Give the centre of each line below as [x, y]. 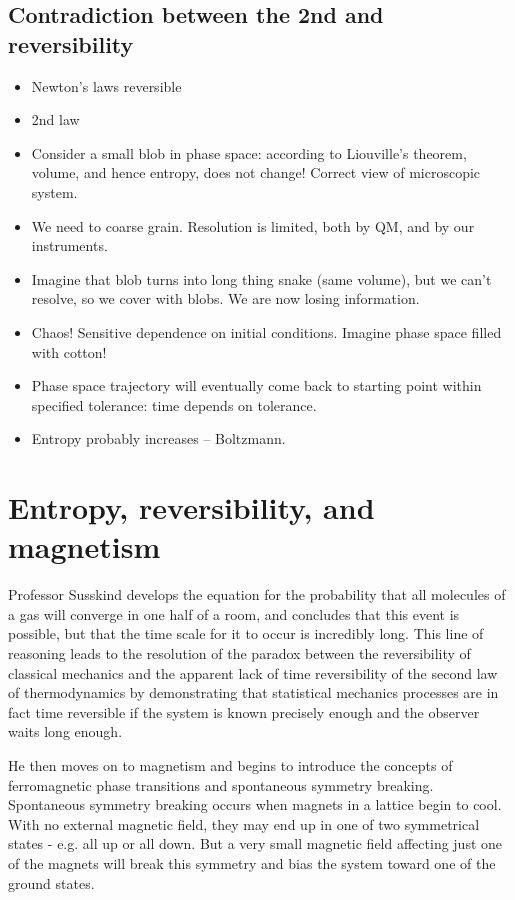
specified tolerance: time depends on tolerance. [174, 404]
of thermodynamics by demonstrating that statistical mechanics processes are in [253, 692]
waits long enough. [65, 731]
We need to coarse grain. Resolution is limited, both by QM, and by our [253, 225]
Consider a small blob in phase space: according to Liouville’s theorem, [249, 152]
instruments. [69, 245]
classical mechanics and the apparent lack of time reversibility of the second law [253, 672]
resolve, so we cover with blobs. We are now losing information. [225, 298]
